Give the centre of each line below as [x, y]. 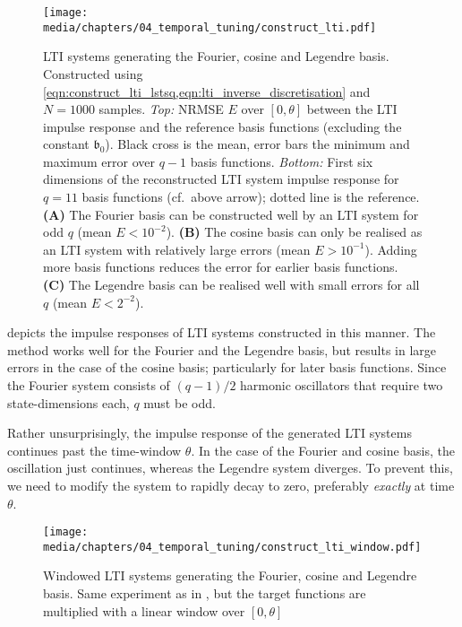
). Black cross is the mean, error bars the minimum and [257, 144]
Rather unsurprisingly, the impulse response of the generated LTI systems [210, 433]
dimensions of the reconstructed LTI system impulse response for [221, 179]
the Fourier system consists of [89, 385]
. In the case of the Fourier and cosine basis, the [323, 450]
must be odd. [180, 402]
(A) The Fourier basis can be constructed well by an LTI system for [231, 214]
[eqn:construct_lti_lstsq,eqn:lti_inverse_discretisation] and [207, 91]
